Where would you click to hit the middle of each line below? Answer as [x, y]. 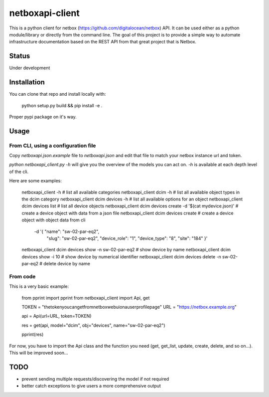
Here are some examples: [36, 181]
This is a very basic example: [39, 286]
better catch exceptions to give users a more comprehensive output [91, 386]
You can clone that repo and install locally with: [58, 94]
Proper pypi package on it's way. [43, 117]
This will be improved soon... [39, 353]
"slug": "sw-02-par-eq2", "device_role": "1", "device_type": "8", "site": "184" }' [127, 238]
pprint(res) [33, 335]
